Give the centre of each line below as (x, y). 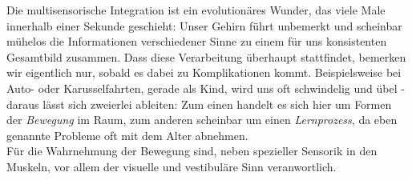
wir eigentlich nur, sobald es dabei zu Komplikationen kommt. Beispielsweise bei (204, 72)
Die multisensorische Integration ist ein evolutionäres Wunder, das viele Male (196, 10)
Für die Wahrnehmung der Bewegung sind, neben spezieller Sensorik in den (192, 151)
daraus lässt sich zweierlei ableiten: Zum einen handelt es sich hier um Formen (199, 104)
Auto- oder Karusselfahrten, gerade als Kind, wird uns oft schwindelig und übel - (206, 88)
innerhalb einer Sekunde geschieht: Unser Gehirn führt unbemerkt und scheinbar (204, 25)
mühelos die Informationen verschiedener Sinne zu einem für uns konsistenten (197, 41)
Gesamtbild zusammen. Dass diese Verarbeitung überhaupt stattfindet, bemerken (206, 56)
